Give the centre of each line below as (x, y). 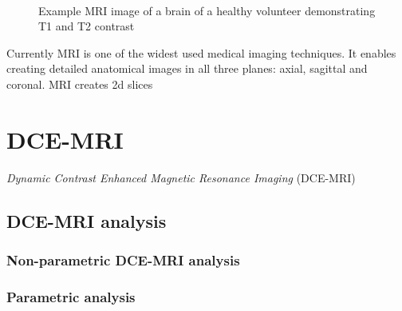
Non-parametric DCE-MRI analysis (123, 259)
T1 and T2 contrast (87, 26)
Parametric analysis (71, 296)
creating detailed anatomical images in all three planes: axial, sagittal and (187, 68)
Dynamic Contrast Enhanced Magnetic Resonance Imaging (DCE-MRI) (181, 177)
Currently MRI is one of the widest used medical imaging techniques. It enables (201, 52)
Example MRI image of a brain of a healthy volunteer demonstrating (207, 10)
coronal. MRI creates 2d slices (80, 84)
